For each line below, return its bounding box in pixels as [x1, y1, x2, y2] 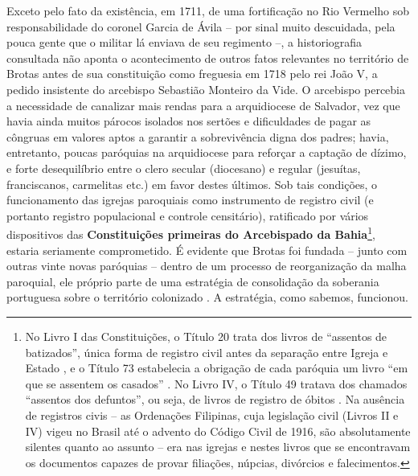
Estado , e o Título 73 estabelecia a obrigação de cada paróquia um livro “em [25, 359, 408, 376]
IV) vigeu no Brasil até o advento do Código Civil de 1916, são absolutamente [25, 422, 411, 439]
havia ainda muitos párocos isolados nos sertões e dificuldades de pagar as [6, 113, 371, 129]
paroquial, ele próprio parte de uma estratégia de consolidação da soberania [6, 273, 379, 289]
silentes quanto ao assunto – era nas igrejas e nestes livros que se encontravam [25, 438, 411, 455]
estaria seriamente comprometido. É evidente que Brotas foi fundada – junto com [6, 241, 408, 258]
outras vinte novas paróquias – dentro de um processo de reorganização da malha [6, 257, 407, 274]
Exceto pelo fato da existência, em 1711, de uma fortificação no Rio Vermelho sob [6, 2, 410, 18]
